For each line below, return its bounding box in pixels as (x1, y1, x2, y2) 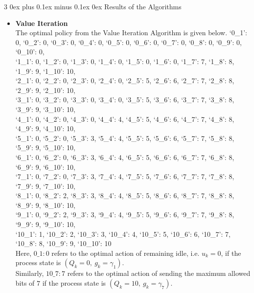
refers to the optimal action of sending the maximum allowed (67, 268, 251, 278)
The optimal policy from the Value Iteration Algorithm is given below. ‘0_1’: (15, 27, 247, 38)
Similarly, (15, 268, 44, 278)
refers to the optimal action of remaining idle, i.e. (51, 248, 200, 258)
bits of (15, 278, 35, 288)
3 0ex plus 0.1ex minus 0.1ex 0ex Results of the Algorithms (4, 1, 182, 11)
